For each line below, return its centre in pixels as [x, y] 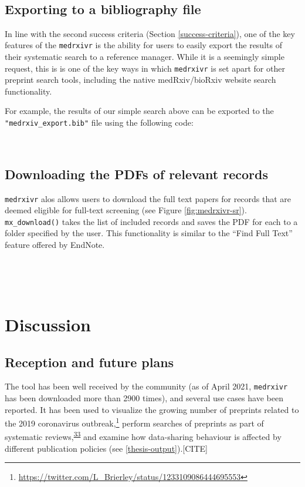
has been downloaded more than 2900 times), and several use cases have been [144, 398]
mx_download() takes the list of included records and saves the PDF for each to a [151, 221]
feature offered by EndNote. [55, 245]
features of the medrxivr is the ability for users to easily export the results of [143, 45]
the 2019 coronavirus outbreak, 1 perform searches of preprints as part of [134, 422]
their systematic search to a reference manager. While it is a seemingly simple [145, 57]
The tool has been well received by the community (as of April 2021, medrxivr [146, 386]
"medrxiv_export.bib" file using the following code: [99, 122]
